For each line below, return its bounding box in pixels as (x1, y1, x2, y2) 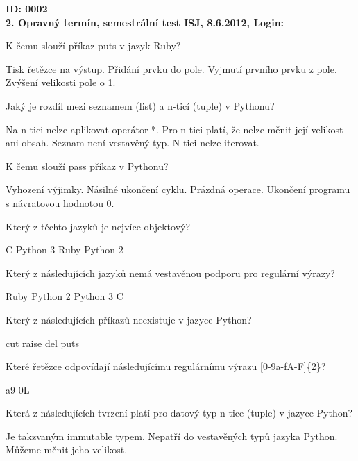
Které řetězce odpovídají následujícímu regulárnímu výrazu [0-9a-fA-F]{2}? (6, 359, 326, 374)
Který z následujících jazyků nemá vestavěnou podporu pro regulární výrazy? (6, 265, 335, 280)
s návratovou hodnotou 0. (6, 195, 114, 210)
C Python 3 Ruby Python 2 (6, 242, 123, 257)
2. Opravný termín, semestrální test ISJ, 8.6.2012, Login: (6, 15, 284, 29)
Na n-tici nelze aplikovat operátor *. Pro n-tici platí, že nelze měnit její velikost (6, 121, 343, 136)
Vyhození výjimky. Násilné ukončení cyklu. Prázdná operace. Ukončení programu (6, 182, 350, 196)
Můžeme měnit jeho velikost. (6, 442, 128, 457)
